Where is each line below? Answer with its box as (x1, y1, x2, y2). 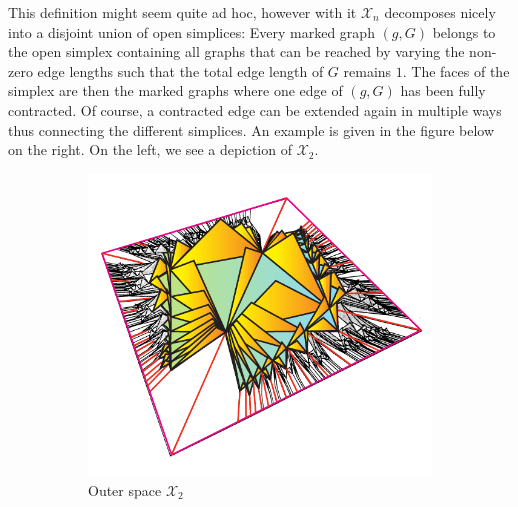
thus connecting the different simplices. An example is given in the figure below (8, 119, 495, 140)
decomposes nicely (384, 2, 496, 22)
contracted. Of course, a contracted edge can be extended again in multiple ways (8, 99, 502, 120)
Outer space (88, 479, 162, 500)
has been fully (400, 80, 486, 101)
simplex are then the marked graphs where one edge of (8, 80, 343, 101)
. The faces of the (402, 60, 510, 81)
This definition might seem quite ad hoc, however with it (8, 2, 357, 22)
